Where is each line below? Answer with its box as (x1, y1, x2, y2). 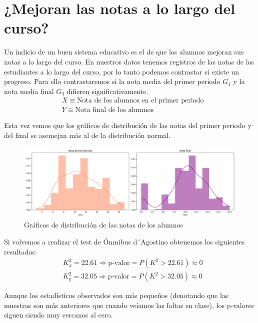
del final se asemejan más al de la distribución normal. (4, 129, 170, 140)
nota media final (4, 85, 54, 96)
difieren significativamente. (66, 85, 148, 96)
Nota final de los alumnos (75, 106, 154, 114)
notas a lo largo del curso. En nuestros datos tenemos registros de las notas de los (4, 56, 254, 66)
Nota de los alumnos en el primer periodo (77, 97, 204, 104)
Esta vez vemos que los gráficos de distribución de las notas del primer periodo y (4, 120, 251, 130)
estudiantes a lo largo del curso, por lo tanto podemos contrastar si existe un (4, 66, 239, 76)
